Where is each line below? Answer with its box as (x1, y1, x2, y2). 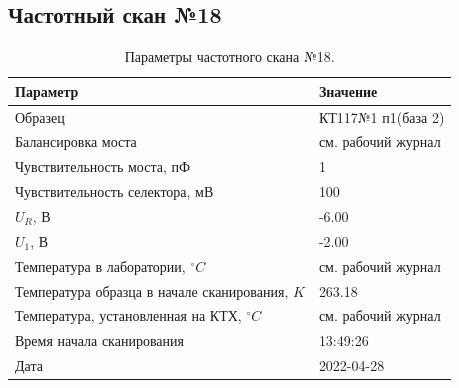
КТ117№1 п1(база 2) (318, 106, 445, 127)
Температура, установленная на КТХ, (15, 305, 242, 326)
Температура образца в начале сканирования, (15, 280, 289, 301)
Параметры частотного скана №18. (124, 46, 335, 67)
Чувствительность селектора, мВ (15, 181, 214, 202)
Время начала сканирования (15, 330, 184, 351)
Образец (15, 106, 65, 127)
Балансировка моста (15, 131, 137, 152)
